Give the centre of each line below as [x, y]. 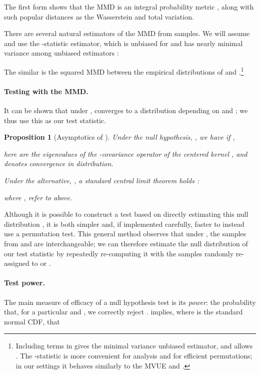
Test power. [24, 283]
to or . [41, 263]
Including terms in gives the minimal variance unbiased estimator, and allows [134, 346]
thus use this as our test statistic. [55, 120]
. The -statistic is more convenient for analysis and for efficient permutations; [134, 355]
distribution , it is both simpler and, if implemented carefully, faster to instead [124, 224]
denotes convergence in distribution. [59, 163]
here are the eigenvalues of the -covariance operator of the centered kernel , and [126, 153]
